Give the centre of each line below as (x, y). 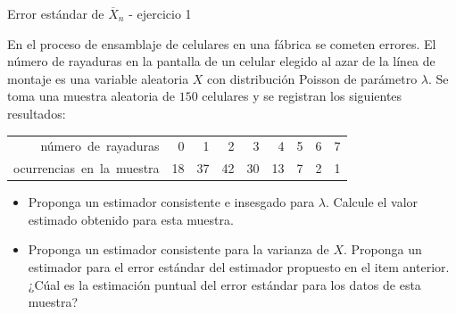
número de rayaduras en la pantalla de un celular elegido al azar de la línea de (221, 61)
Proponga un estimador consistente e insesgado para (171, 202)
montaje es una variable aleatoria (98, 78)
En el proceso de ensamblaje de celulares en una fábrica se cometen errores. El (222, 43)
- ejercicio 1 (160, 13)
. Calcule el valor (372, 202)
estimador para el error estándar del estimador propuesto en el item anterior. (239, 267)
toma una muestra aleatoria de (91, 96)
